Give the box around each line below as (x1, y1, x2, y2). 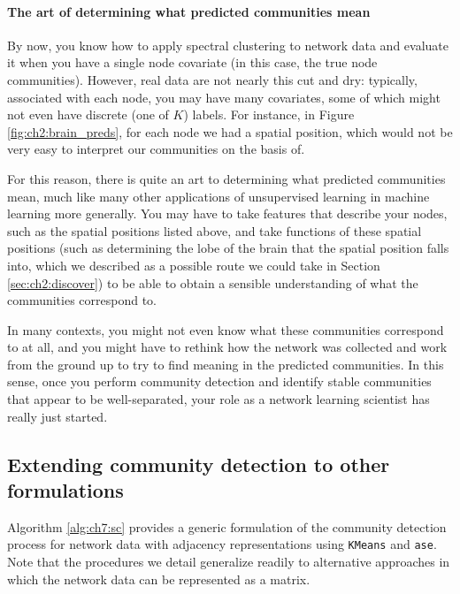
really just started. (7, 407, 108, 425)
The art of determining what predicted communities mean (7, 2, 371, 20)
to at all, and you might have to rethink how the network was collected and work (7, 338, 448, 356)
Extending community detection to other (7, 450, 390, 477)
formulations (7, 476, 124, 504)
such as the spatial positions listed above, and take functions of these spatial (7, 221, 422, 240)
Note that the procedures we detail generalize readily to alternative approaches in (7, 552, 450, 571)
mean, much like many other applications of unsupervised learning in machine (7, 187, 430, 205)
